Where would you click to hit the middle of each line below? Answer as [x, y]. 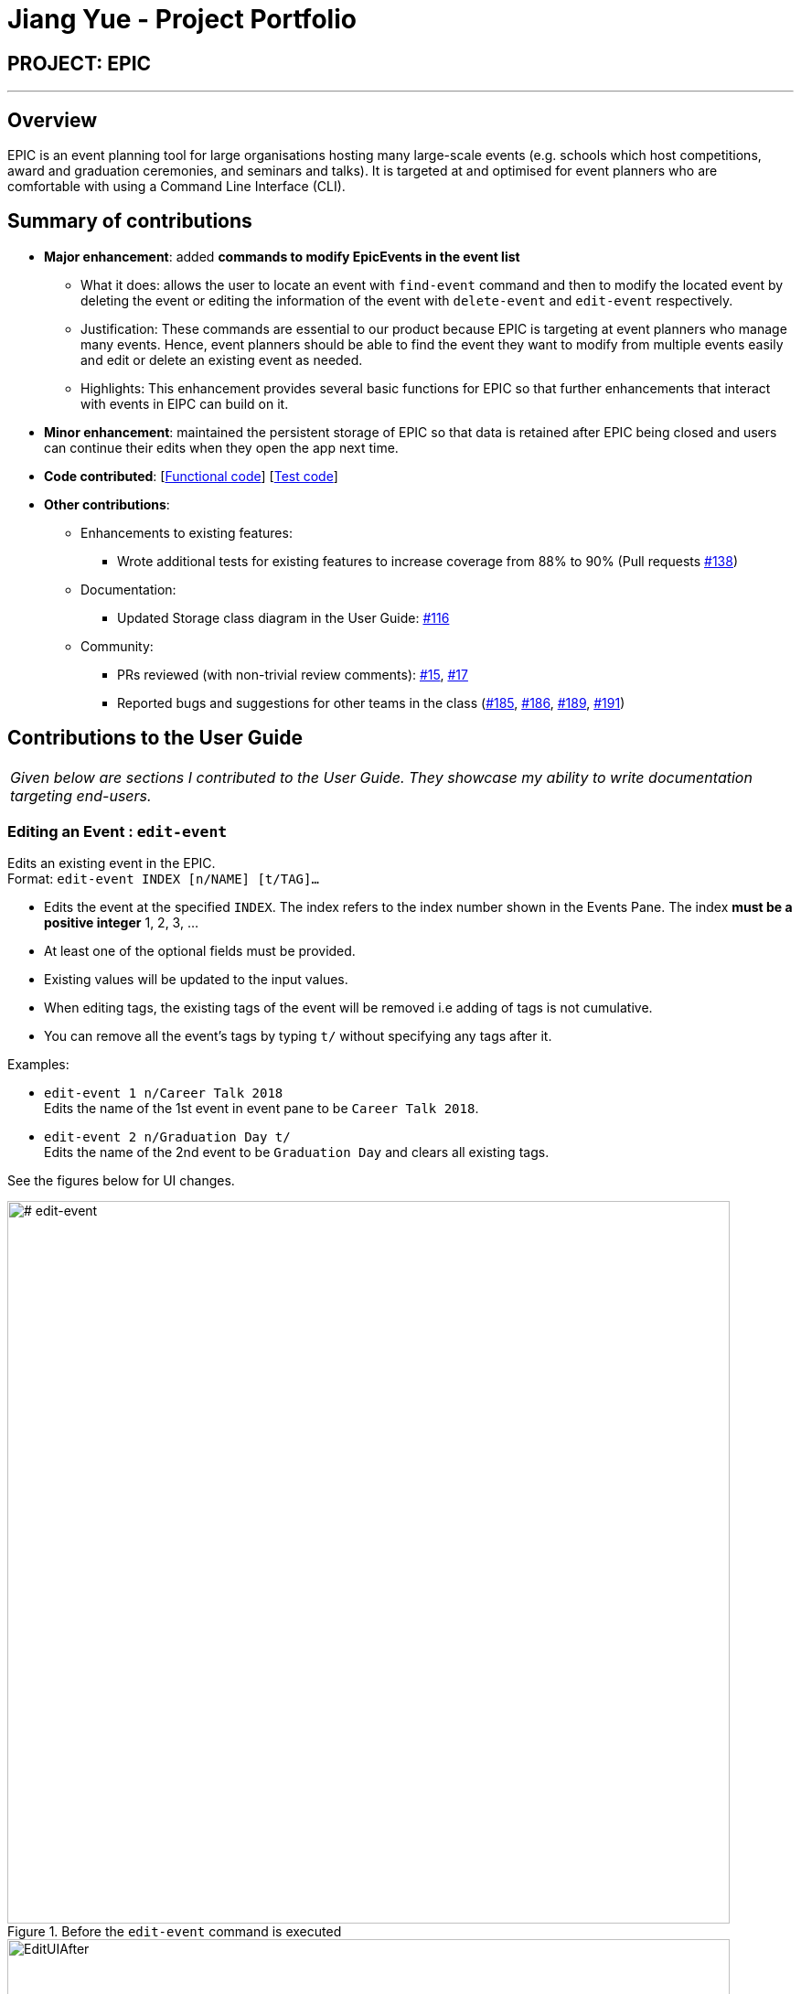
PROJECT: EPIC [80, 63]
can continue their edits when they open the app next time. [221, 447]
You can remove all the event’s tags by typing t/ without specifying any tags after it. [298, 1036]
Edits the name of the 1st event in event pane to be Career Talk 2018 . [262, 1109]
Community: [117, 646]
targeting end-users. [81, 795]
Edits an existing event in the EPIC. [112, 863]
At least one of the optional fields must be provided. [200, 951]
